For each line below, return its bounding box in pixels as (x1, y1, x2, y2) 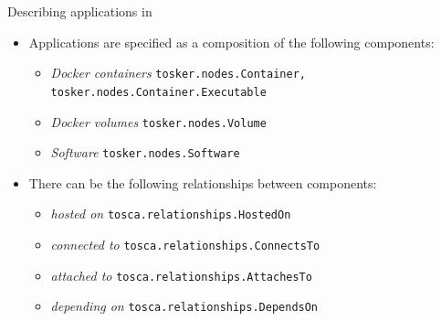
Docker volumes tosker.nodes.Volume (50, 112, 267, 131)
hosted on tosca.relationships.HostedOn (50, 204, 291, 223)
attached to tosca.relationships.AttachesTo (50, 265, 312, 284)
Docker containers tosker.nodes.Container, (50, 63, 306, 82)
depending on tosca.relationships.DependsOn (50, 296, 319, 316)
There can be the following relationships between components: (28, 173, 377, 192)
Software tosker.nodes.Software (50, 143, 240, 162)
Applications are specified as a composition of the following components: (28, 32, 435, 51)
